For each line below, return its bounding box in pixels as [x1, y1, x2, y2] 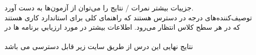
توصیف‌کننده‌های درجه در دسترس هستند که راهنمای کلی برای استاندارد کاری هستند [4, 12, 252, 22]
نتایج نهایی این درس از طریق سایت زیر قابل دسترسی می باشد [4, 41, 193, 52]
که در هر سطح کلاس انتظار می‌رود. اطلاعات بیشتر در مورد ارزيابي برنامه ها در [4, 22, 241, 32]
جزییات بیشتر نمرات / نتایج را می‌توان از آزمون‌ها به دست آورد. [4, 2, 194, 12]
